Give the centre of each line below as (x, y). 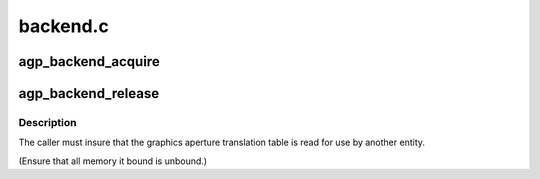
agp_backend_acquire (89, 61)
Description (47, 122)
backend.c (63, 26)
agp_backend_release (89, 93)
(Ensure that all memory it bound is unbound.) (113, 161)
